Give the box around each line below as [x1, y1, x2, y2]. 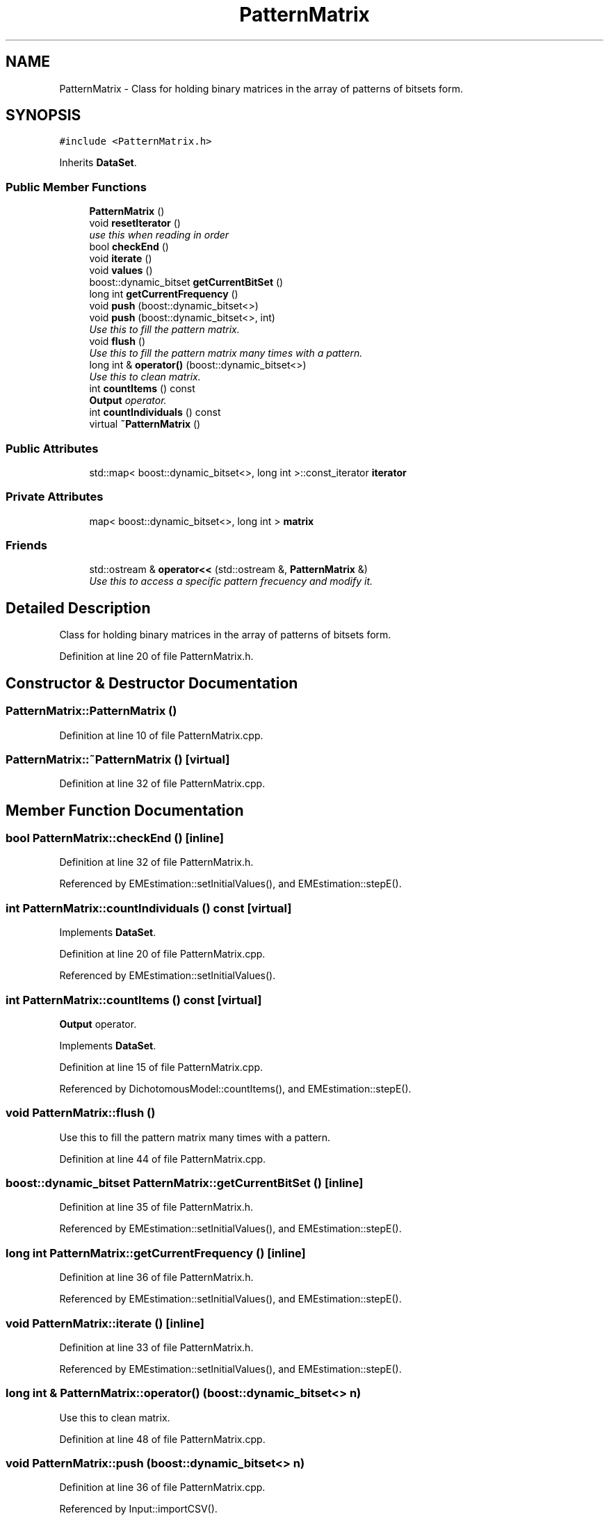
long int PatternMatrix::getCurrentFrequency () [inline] [6, 1245, 306, 1260]
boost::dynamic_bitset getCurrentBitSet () [89, 276, 284, 289]
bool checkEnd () [89, 241, 169, 253]
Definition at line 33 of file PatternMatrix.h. [59, 1341, 254, 1353]
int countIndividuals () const [89, 406, 221, 419]
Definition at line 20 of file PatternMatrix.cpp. [59, 948, 266, 960]
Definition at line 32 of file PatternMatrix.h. [59, 856, 254, 869]
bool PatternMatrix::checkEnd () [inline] [6, 831, 224, 846]
